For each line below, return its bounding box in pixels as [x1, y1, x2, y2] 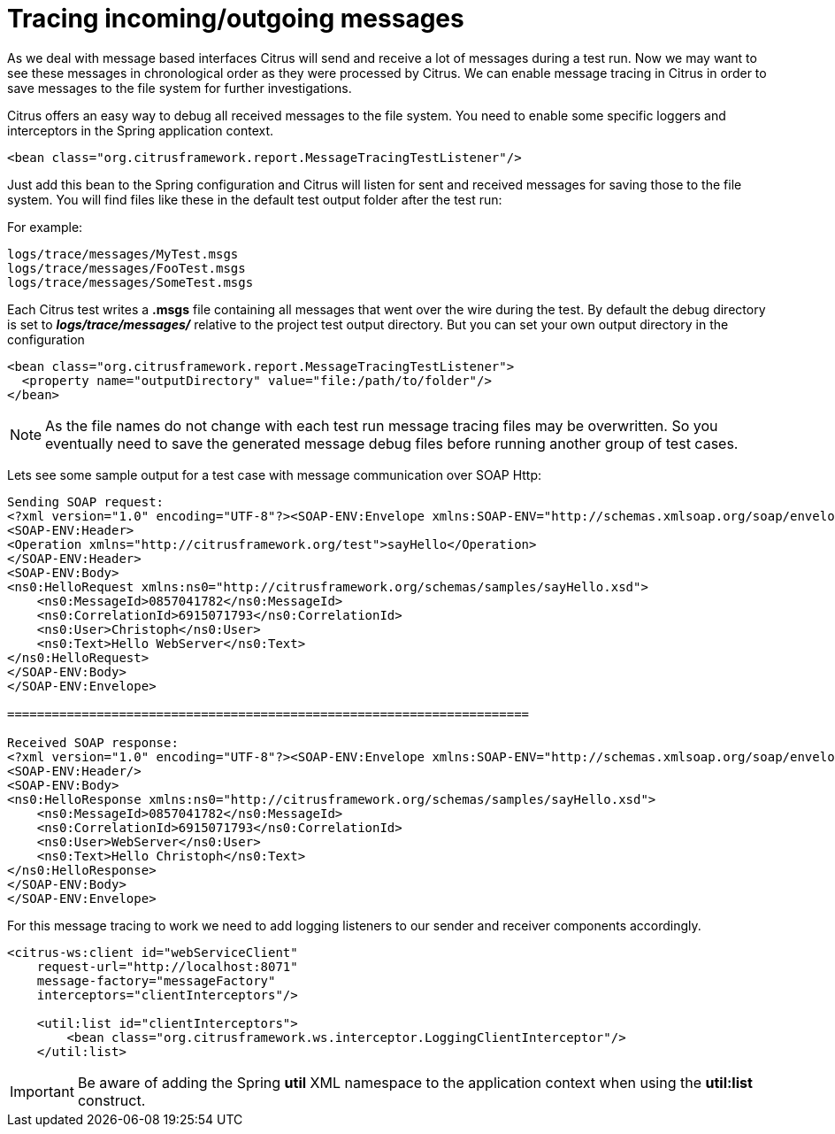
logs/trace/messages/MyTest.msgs [7, 246, 239, 261]
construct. [77, 1091, 146, 1109]
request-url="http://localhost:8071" [36, 959, 298, 974]
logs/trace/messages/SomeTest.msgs [7, 274, 254, 289]
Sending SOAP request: [7, 494, 165, 509]
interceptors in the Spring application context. [7, 122, 274, 138]
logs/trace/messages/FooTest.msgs [7, 260, 246, 275]
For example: [7, 219, 83, 235]
